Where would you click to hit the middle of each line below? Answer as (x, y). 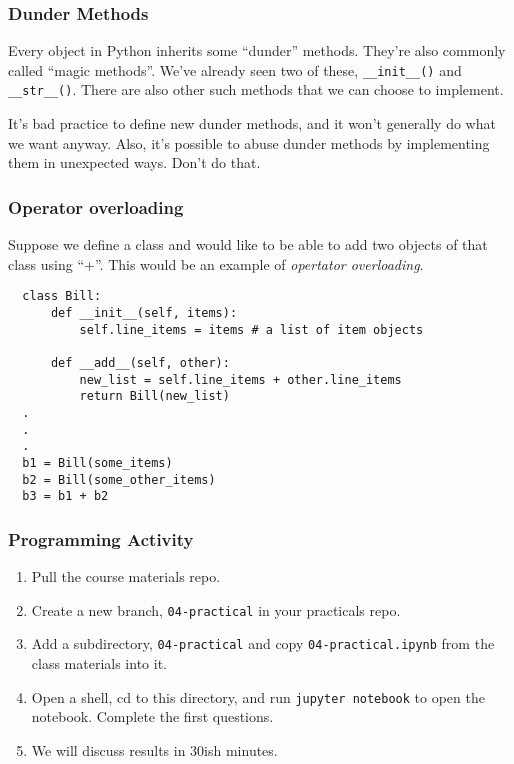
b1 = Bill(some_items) (97, 462)
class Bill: (62, 296)
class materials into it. (99, 662)
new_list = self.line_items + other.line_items (240, 379)
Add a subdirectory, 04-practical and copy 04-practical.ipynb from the (263, 643)
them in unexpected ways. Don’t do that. (134, 162)
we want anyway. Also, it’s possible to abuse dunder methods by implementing (249, 142)
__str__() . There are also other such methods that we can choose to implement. (256, 89)
